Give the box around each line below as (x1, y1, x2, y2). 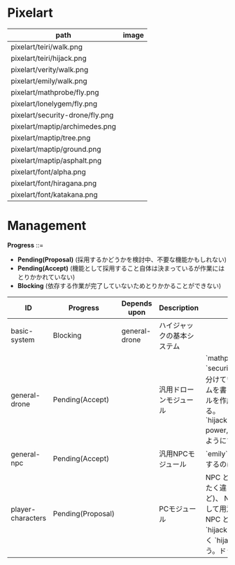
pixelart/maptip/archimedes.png (10, 121, 117, 131)
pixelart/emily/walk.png (10, 76, 87, 85)
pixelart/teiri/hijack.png (10, 53, 87, 63)
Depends (121, 299, 152, 308)
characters (10, 513, 47, 523)
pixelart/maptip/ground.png (10, 144, 101, 154)
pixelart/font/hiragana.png (10, 178, 97, 188)
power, (205, 425, 229, 435)
